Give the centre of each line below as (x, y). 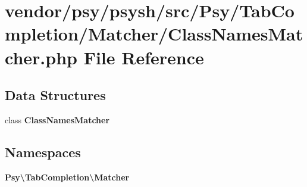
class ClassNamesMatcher (57, 119)
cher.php (41, 57)
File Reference (144, 57)
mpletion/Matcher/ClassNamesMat (154, 34)
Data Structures (55, 95)
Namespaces (43, 152)
